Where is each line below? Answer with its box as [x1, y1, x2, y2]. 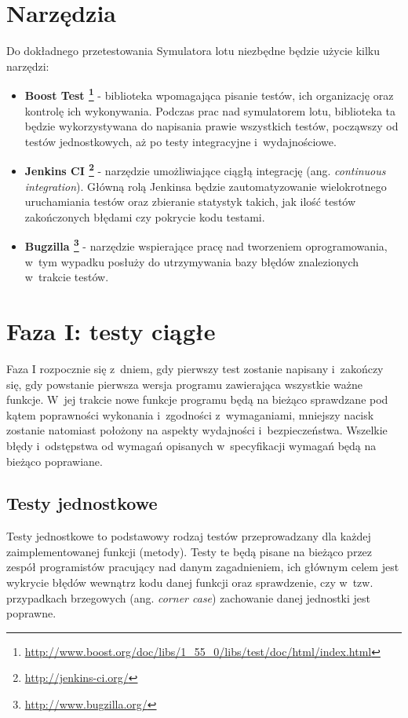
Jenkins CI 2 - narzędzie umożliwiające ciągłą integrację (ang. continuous [24, 160, 386, 178]
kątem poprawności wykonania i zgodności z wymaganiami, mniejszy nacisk [6, 406, 374, 423]
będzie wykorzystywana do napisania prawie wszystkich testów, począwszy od [24, 118, 399, 134]
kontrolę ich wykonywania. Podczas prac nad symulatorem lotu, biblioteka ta [24, 102, 396, 119]
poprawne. [6, 605, 56, 621]
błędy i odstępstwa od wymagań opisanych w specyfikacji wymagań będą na [6, 437, 377, 453]
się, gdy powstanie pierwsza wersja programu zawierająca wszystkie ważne [6, 375, 363, 392]
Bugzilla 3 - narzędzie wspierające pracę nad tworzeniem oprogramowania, [24, 236, 388, 255]
